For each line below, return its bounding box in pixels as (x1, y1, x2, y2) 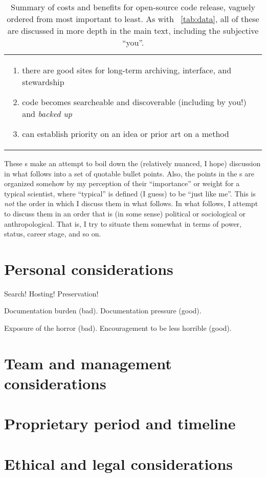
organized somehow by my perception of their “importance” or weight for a (4, 178, 240, 189)
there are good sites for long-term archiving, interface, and (22, 64, 232, 76)
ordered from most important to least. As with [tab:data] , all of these (7, 13, 259, 25)
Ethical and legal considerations (4, 453, 233, 474)
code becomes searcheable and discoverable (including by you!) (22, 96, 247, 108)
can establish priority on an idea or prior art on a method (22, 128, 229, 140)
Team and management (4, 352, 172, 373)
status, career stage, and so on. (4, 228, 101, 239)
